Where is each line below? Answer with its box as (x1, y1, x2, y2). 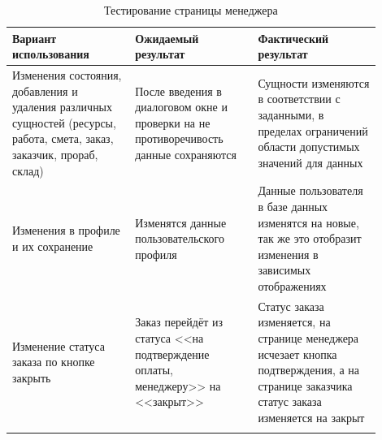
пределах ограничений (258, 122, 368, 139)
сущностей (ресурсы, (12, 114, 116, 131)
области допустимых (258, 138, 360, 155)
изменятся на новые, (258, 214, 359, 231)
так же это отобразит (258, 230, 362, 247)
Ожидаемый (135, 29, 199, 46)
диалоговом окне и (135, 98, 228, 115)
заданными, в (258, 106, 324, 123)
